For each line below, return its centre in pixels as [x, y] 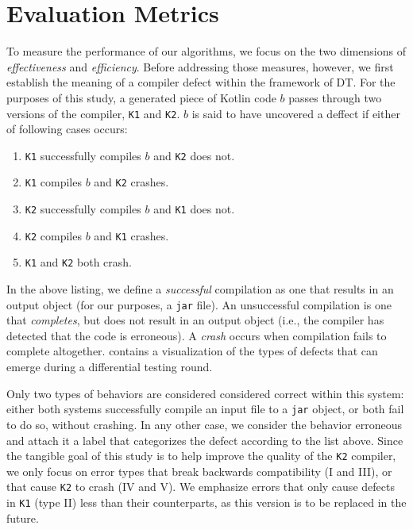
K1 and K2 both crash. [78, 262]
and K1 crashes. [131, 235]
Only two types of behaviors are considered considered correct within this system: [205, 393]
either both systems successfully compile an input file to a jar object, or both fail [205, 409]
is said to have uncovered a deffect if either [296, 113]
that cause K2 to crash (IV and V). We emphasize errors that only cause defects [201, 487]
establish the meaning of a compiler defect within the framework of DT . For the [201, 82]
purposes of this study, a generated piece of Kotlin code [141, 97]
